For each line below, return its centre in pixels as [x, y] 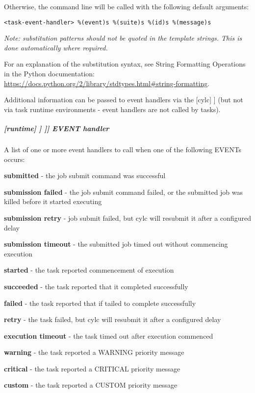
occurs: [14, 159]
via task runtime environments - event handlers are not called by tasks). [112, 109]
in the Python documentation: [49, 74]
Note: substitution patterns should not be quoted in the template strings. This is [123, 38]
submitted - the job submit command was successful [85, 175]
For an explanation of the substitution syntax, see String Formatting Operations [125, 64]
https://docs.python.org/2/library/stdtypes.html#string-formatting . [107, 83]
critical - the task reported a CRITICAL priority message [92, 368]
